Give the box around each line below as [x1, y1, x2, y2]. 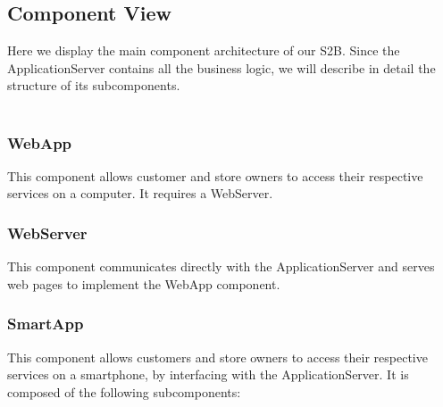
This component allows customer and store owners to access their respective [7, 166, 423, 185]
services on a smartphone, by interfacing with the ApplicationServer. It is [7, 365, 409, 384]
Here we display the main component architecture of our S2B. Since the [7, 41, 400, 60]
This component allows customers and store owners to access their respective [7, 347, 428, 366]
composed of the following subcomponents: [7, 382, 241, 401]
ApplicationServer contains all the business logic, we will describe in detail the [7, 58, 436, 77]
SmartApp [7, 312, 84, 335]
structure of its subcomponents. [7, 76, 180, 95]
